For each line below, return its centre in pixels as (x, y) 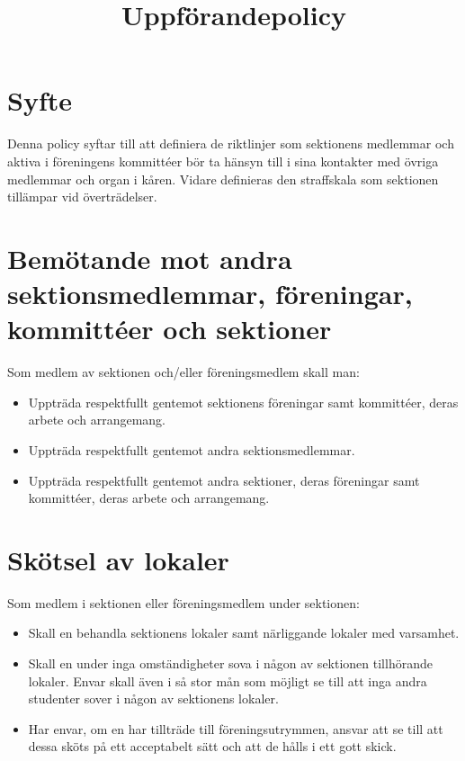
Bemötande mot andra (150, 258)
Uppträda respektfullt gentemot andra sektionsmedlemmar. (192, 449)
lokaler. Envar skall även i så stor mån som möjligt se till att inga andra (228, 680)
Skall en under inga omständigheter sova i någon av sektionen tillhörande (230, 663)
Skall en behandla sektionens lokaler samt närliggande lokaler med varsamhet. (244, 633)
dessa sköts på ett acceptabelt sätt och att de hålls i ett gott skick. (212, 746)
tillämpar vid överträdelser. (82, 197)
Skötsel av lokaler (118, 559)
